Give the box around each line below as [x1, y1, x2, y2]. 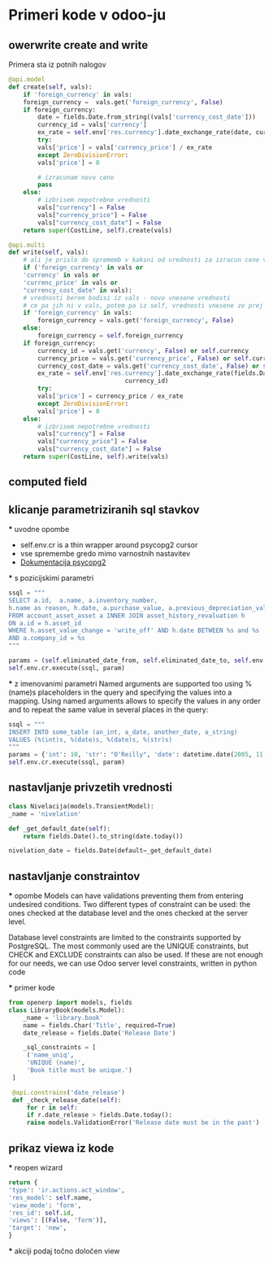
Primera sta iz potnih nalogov [8, 59, 107, 69]
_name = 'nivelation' [8, 809, 82, 818]
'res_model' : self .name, [8, 1193, 93, 1201]
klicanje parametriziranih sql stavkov [8, 503, 200, 516]
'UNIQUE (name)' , [26, 1059, 85, 1067]
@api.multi [8, 241, 45, 249]
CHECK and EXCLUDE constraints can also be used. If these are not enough [8, 950, 263, 960]
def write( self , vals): [8, 248, 89, 257]
